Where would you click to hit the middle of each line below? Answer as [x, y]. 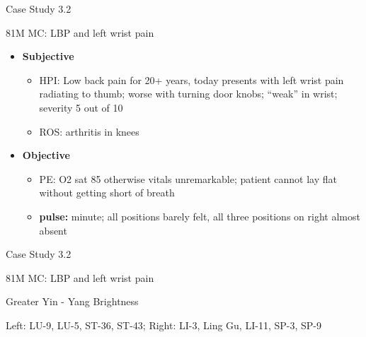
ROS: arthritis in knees [89, 131]
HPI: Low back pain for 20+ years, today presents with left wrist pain [191, 79]
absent [53, 230]
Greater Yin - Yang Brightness [72, 301]
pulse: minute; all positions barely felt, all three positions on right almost [200, 216]
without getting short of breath [107, 193]
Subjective [48, 56]
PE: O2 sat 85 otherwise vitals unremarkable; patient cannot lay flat [188, 178]
